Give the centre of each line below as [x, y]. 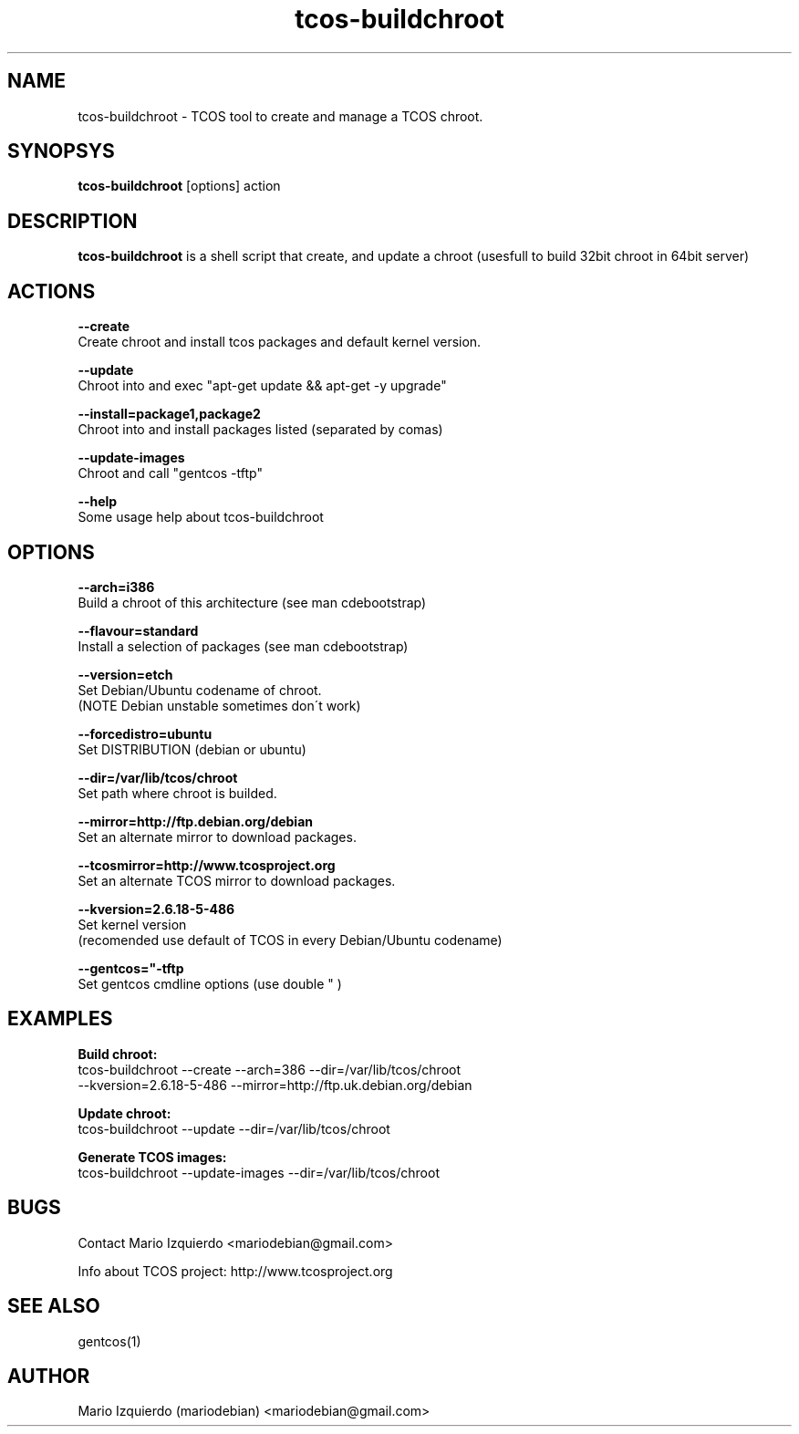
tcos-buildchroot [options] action [179, 186]
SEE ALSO [54, 1306]
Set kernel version [132, 924]
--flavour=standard [138, 630]
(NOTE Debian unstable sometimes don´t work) [219, 705]
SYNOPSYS [61, 151]
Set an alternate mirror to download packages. [217, 836]
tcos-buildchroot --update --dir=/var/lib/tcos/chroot [234, 1128]
